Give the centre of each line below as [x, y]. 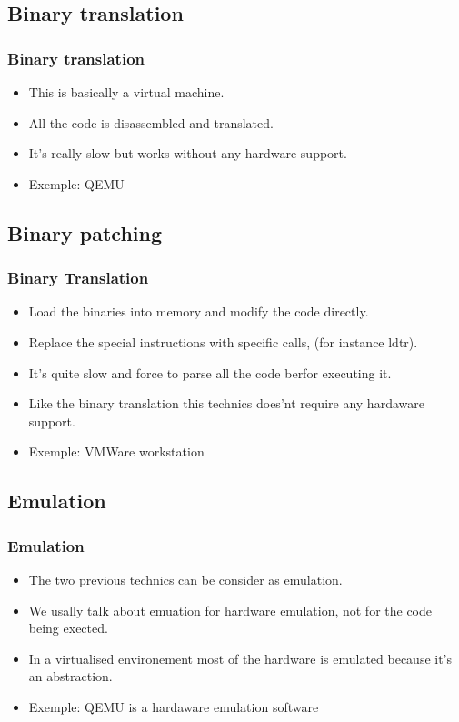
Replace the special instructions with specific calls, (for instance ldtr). [223, 341]
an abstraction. [70, 676]
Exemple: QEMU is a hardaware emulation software [174, 706]
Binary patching [85, 232]
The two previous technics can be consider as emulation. [185, 579]
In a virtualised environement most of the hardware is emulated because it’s [240, 658]
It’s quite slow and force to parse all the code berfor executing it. [210, 372]
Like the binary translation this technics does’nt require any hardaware [226, 403]
